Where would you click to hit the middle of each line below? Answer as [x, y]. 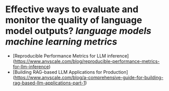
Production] [115, 72]
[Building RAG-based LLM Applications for [57, 72]
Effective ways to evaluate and [72, 9]
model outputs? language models [78, 31]
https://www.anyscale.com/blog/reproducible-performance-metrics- [87, 61]
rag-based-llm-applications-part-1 [49, 83]
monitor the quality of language [74, 20]
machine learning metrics [61, 42]
